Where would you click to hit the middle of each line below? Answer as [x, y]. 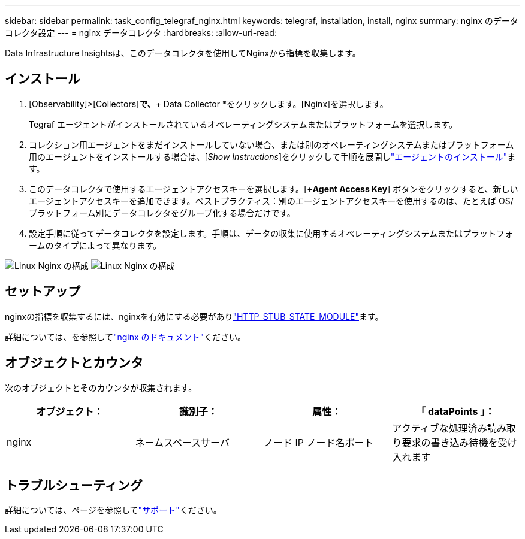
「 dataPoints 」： [455, 411]
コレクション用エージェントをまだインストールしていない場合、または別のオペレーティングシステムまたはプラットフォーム [271, 144]
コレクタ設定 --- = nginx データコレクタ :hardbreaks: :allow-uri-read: [141, 33]
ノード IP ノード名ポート [319, 442]
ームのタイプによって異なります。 [95, 245]
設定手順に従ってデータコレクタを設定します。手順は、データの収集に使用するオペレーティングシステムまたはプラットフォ [271, 233]
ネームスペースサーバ [182, 442]
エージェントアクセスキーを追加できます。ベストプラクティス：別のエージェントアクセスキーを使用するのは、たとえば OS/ [271, 201]
